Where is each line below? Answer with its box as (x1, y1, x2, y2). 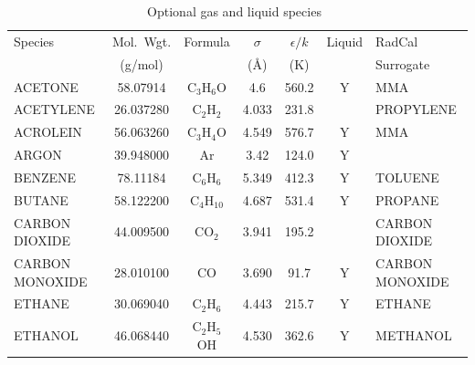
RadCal (375, 31, 418, 50)
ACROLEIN (14, 122, 82, 141)
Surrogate (375, 54, 430, 73)
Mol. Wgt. (111, 31, 172, 50)
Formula (184, 31, 230, 50)
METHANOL (375, 326, 452, 345)
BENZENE (14, 167, 77, 186)
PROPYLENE (375, 99, 457, 119)
